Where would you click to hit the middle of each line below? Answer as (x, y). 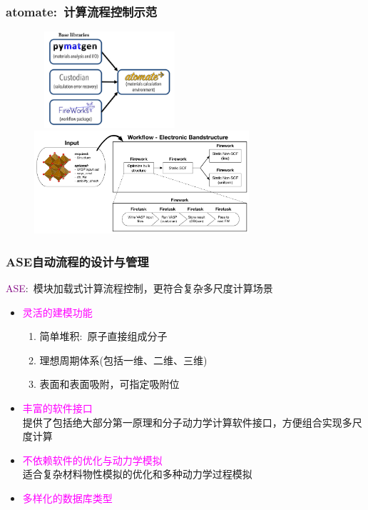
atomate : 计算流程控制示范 (82, 11)
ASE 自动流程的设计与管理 (77, 261)
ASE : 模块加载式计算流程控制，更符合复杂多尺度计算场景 (139, 288)
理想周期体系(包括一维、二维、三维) (123, 360)
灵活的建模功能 (57, 312)
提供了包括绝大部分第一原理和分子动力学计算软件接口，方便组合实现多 (187, 422)
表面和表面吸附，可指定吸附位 (109, 384)
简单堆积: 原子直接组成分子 (103, 336)
